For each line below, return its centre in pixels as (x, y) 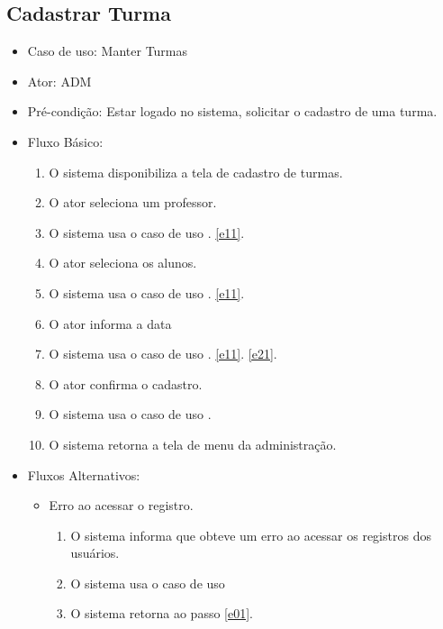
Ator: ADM (59, 81)
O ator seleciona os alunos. (123, 263)
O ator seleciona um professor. (133, 202)
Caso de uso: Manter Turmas (108, 51)
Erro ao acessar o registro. (121, 505)
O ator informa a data (110, 323)
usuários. (95, 553)
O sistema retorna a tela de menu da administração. (193, 444)
